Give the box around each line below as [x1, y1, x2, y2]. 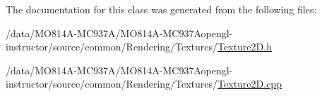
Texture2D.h [217, 39, 272, 54]
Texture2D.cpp [217, 76, 282, 91]
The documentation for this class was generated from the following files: [6, 2, 317, 16]
